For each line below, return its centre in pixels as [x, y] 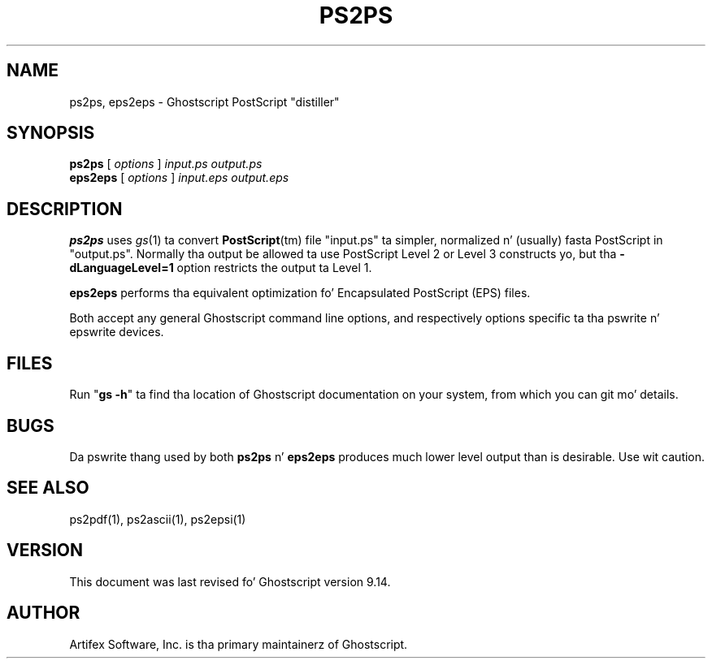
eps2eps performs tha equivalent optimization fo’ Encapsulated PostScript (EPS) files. [300, 293]
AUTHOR [43, 613]
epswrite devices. [117, 332]
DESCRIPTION [65, 209]
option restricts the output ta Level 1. [274, 268]
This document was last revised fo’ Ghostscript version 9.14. [230, 581]
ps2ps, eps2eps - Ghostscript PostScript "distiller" [204, 101]
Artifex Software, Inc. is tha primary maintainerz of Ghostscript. [239, 644]
